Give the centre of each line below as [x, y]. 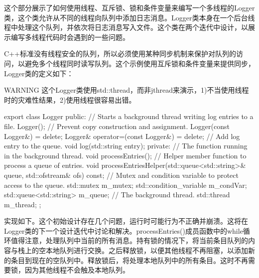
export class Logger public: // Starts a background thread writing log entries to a [129, 116]
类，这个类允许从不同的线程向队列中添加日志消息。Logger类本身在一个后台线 [129, 17]
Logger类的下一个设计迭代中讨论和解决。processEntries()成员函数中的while [124, 230]
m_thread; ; [23, 204]
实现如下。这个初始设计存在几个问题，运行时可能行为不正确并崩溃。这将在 [126, 221]
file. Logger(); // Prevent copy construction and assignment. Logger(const [117, 126]
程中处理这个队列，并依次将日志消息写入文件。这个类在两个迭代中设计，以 [126, 27]
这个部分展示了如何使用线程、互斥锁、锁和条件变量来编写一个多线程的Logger [129, 7]
